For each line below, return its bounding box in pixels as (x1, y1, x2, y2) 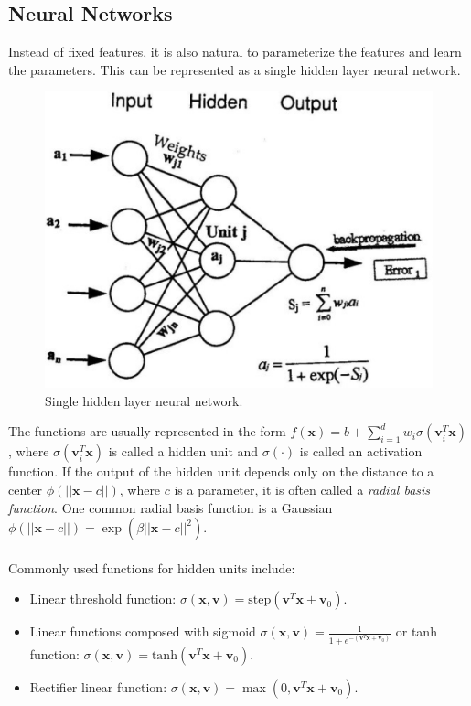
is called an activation (299, 442, 423, 461)
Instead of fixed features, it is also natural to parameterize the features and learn (8, 42, 462, 61)
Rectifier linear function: (29, 677, 167, 696)
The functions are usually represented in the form (8, 422, 286, 441)
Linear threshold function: (29, 589, 177, 608)
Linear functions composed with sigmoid (29, 622, 256, 641)
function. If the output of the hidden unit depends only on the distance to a (8, 462, 434, 481)
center (8, 479, 42, 498)
